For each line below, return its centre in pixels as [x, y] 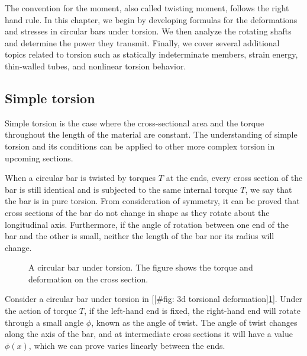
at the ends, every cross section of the [234, 178]
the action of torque [41, 311]
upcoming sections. [39, 158]
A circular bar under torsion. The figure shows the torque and [141, 267]
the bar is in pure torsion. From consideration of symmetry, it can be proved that [152, 201]
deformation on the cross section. [88, 279]
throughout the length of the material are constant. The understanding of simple [151, 134]
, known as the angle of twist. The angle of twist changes [194, 322]
